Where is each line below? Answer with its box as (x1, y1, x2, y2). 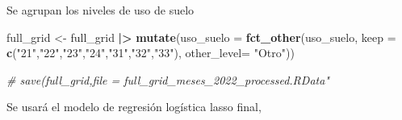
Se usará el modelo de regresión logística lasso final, (6, 98, 262, 115)
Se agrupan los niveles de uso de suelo (6, 2, 195, 18)
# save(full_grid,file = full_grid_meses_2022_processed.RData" (6, 71, 329, 88)
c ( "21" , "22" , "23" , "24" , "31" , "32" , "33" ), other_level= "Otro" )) (6, 44, 295, 61)
